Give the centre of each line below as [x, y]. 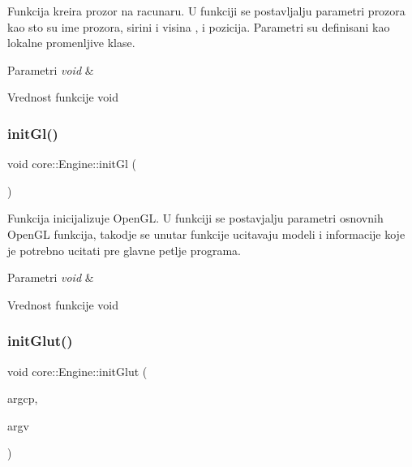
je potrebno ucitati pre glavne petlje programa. [124, 250]
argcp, [23, 398]
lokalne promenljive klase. [71, 43]
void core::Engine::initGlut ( [77, 371]
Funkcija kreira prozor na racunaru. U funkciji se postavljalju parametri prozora [206, 11]
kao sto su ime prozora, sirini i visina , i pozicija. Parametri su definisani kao [199, 26]
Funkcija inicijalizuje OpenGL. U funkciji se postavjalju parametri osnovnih [195, 218]
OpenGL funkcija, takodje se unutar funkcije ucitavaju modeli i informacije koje [206, 233]
